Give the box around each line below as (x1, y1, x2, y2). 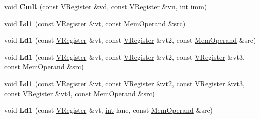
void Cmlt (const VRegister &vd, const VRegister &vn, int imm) (4, 1, 207, 11)
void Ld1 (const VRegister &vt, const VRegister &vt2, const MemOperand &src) (4, 35, 256, 45)
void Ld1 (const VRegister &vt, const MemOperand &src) (4, 18, 186, 28)
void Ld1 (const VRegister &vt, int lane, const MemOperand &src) (4, 105, 213, 115)
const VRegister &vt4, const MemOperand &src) (4, 88, 155, 98)
